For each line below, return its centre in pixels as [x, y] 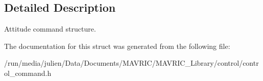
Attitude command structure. [50, 29]
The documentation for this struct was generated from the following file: [117, 46]
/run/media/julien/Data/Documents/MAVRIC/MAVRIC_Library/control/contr [131, 63]
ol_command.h [28, 73]
